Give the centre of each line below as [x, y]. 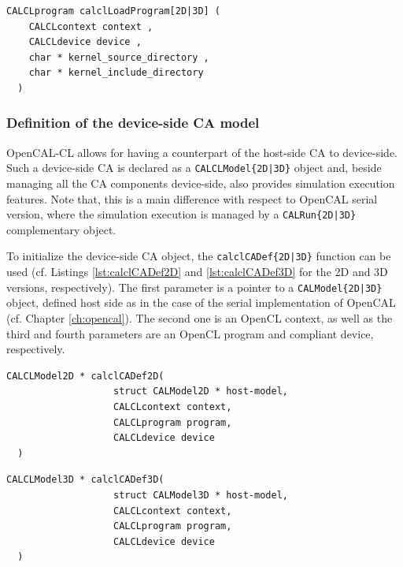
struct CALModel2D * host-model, [201, 392]
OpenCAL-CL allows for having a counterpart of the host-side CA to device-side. [202, 152]
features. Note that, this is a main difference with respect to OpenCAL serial [192, 198]
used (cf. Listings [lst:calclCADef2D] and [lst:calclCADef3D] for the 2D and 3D [197, 272]
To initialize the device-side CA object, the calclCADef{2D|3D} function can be [199, 256]
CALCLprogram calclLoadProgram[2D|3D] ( [114, 11]
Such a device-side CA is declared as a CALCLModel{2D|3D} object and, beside [194, 168]
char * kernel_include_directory [116, 73]
